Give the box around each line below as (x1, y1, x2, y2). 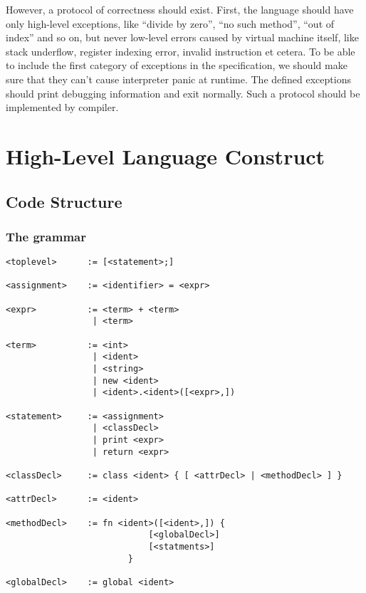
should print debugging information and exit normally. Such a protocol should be (6, 85, 360, 100)
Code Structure (6, 190, 122, 212)
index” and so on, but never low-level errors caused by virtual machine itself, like (6, 30, 359, 45)
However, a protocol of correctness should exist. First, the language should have (6, 2, 354, 16)
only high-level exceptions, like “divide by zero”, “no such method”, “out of (6, 16, 335, 31)
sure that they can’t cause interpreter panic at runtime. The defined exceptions (6, 71, 351, 86)
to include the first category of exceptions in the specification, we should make (6, 58, 347, 73)
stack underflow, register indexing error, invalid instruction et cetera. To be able (6, 43, 355, 58)
